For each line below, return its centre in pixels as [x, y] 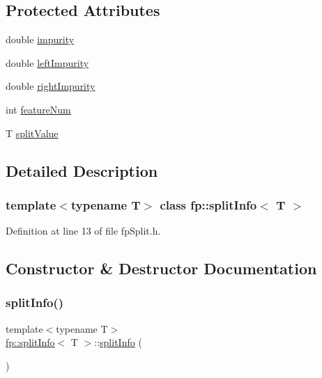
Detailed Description [82, 170]
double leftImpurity [47, 62]
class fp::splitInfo [208, 204]
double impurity [40, 39]
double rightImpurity [51, 86]
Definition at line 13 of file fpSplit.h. [83, 231]
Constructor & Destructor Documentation [161, 268]
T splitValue [32, 133]
